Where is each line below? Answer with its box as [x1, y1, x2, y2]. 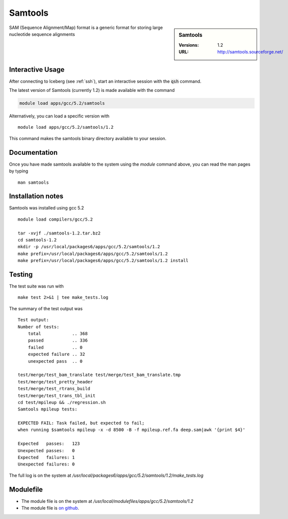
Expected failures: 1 [18, 455, 75, 461]
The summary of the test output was [9, 305, 83, 312]
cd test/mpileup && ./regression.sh [18, 400, 106, 405]
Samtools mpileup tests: [18, 406, 78, 412]
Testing [9, 270, 33, 279]
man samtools [18, 179, 49, 185]
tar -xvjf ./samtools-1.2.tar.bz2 [18, 230, 101, 236]
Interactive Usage [9, 65, 65, 74]
